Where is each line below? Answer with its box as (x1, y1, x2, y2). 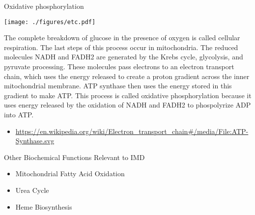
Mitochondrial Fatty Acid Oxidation (15, 168, 125, 179)
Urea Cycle (15, 185, 49, 195)
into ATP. (4, 109, 34, 119)
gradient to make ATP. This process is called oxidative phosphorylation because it (4, 90, 252, 100)
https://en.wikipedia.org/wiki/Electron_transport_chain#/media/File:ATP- (15, 126, 249, 136)
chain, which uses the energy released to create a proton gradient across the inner (4, 71, 250, 81)
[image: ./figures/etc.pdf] (4, 18, 96, 26)
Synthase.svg (15, 135, 55, 146)
